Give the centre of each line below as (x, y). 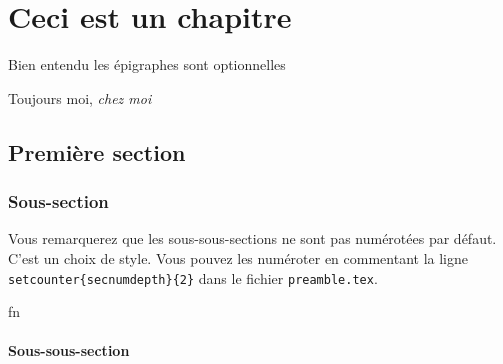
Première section (97, 151)
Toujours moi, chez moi (80, 97)
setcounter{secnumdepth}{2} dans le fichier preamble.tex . (193, 277)
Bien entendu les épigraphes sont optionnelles (147, 64)
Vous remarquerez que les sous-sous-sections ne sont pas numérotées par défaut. (252, 238)
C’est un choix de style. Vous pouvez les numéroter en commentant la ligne (238, 257)
